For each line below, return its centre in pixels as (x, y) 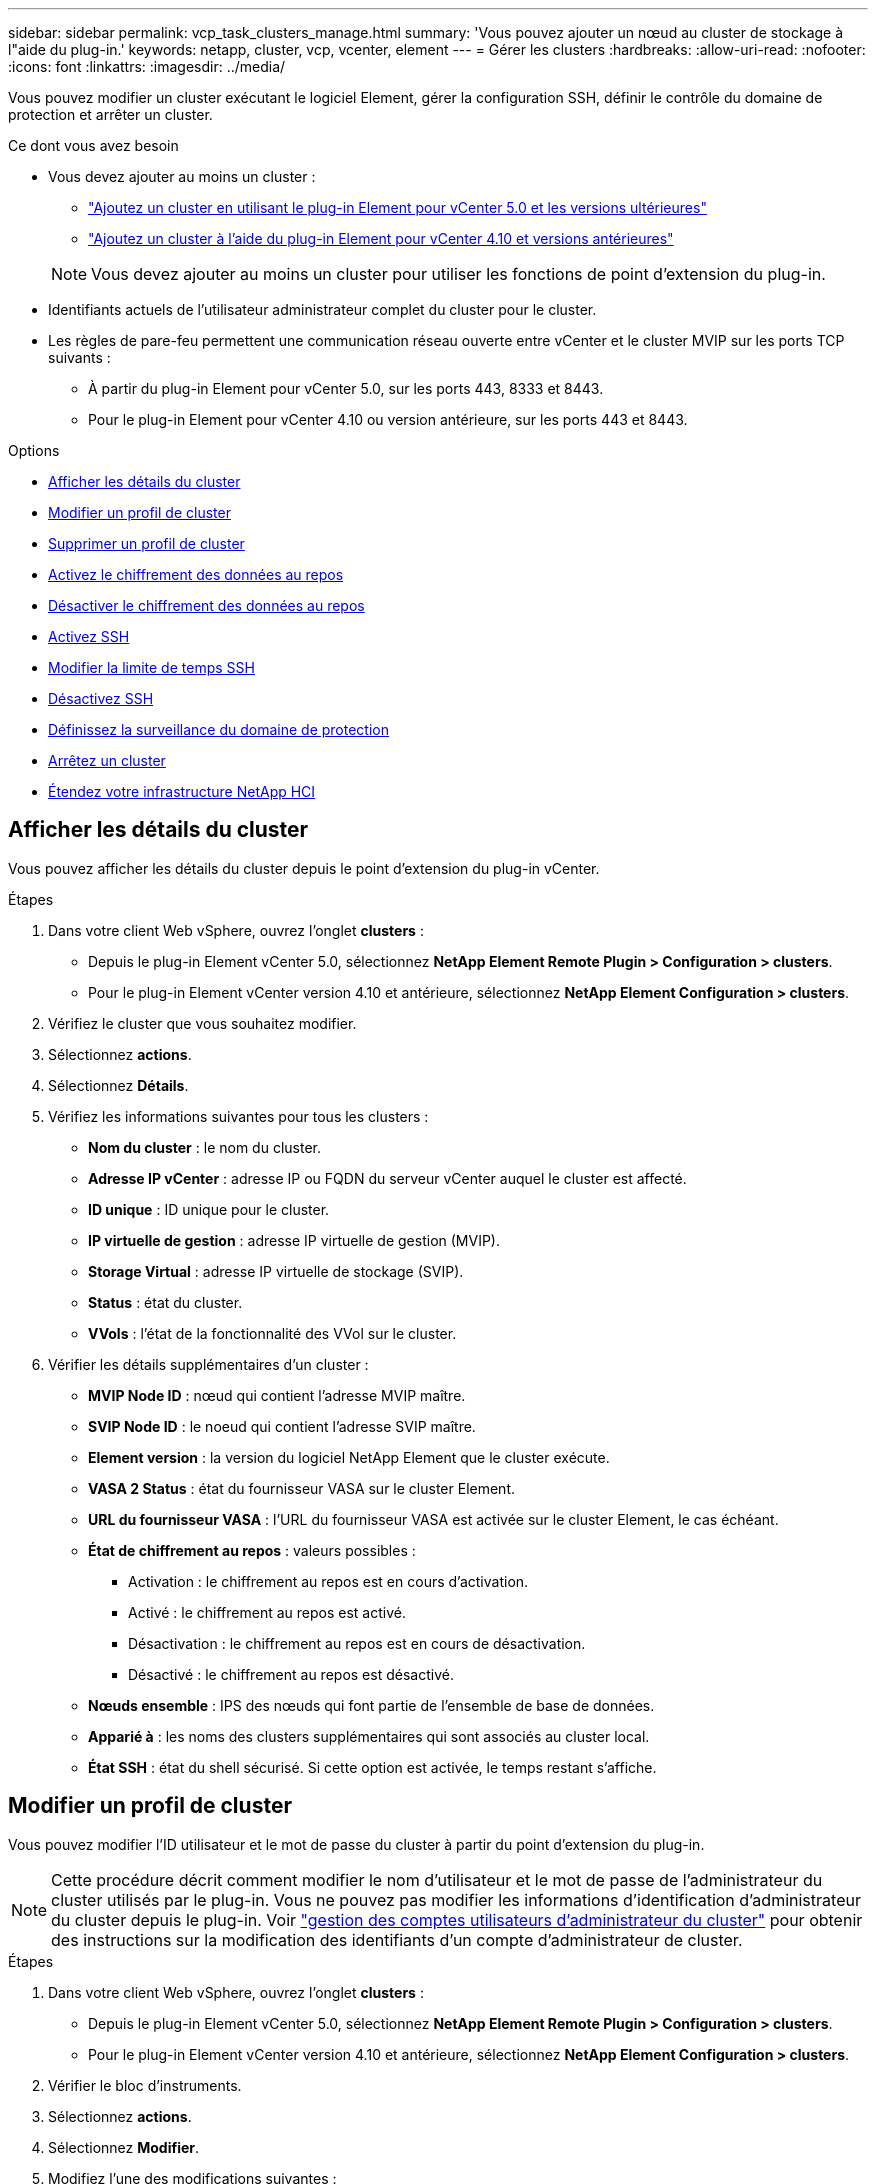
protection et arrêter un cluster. (110, 114)
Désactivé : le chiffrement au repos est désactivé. (291, 1674)
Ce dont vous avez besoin (93, 145)
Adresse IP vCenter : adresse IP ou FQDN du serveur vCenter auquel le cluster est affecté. (387, 1178)
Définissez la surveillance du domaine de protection (218, 729)
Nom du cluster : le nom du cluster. (204, 1147)
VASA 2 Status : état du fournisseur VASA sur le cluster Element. (301, 1488)
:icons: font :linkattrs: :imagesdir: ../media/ (147, 66)
